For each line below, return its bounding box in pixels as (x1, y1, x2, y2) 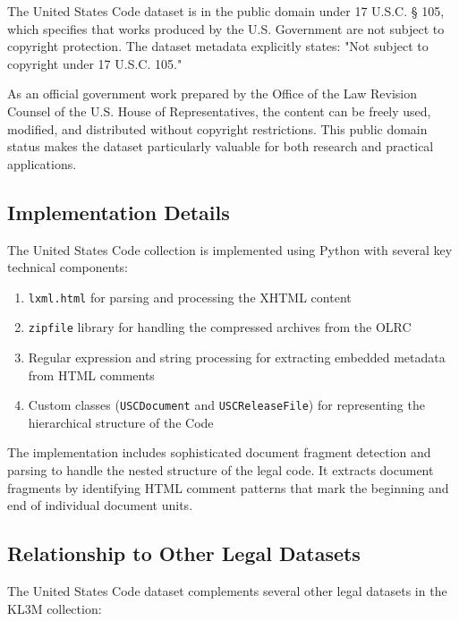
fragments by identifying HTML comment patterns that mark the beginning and (7, 478, 449, 497)
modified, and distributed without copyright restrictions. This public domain (7, 119, 428, 138)
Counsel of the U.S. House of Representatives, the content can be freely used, (7, 101, 431, 120)
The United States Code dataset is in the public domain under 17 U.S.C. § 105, (7, 2, 445, 20)
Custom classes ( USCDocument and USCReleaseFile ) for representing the (28, 396, 425, 414)
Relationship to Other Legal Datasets (7, 540, 361, 567)
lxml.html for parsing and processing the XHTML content (28, 287, 352, 306)
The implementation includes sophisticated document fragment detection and (7, 443, 431, 462)
